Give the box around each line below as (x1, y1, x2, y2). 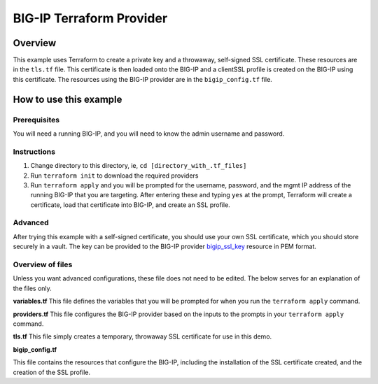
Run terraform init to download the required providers (30, 171, 199, 180)
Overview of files (13, 259, 73, 269)
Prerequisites (13, 115, 59, 125)
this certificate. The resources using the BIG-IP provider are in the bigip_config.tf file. (13, 75, 272, 83)
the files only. (13, 284, 52, 292)
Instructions (13, 147, 56, 157)
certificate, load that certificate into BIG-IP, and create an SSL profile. (30, 200, 230, 209)
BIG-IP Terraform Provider (13, 10, 168, 26)
